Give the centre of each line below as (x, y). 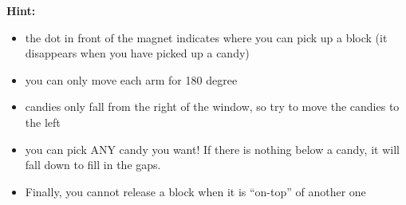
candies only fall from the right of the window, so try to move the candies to (212, 106)
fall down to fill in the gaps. (93, 165)
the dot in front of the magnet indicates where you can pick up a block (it (206, 37)
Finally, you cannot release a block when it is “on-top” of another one (195, 191)
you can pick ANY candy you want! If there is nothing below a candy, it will (212, 149)
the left (43, 122)
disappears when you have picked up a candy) (137, 53)
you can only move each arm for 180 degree (131, 79)
